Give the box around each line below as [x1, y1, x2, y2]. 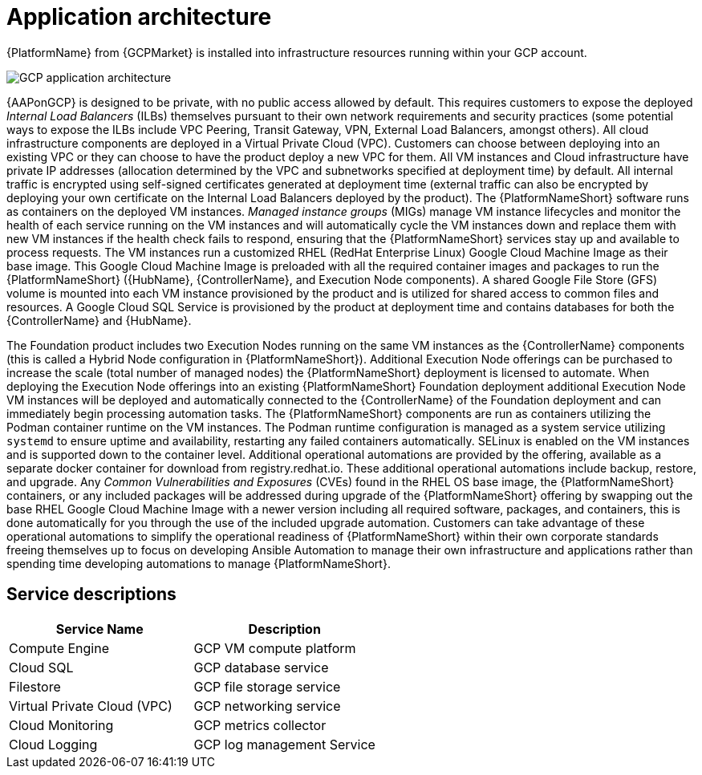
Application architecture [6, 3, 272, 30]
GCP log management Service [193, 736, 375, 753]
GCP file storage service [193, 678, 341, 695]
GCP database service [193, 659, 329, 676]
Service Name [55, 620, 144, 637]
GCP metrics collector [193, 716, 327, 733]
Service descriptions [6, 584, 177, 605]
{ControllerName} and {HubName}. [6, 313, 192, 327]
